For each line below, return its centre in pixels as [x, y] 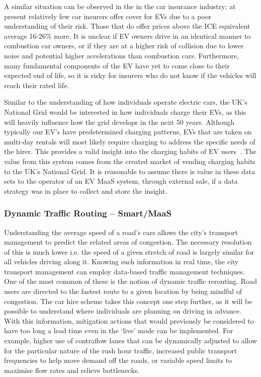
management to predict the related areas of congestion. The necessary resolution [128, 242]
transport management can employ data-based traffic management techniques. [125, 271]
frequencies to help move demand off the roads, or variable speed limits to [118, 360]
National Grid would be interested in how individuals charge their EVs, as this [125, 111]
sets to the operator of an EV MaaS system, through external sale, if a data [121, 181]
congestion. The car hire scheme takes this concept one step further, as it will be [128, 301]
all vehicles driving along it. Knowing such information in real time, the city [121, 261]
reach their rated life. [37, 85]
